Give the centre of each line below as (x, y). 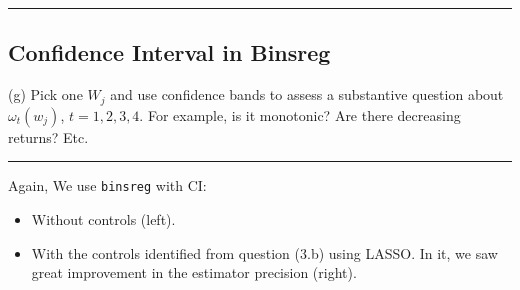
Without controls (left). (103, 218)
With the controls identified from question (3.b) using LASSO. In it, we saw (264, 252)
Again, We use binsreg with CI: (107, 185)
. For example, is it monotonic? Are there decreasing (300, 114)
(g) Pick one (45, 94)
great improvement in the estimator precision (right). (194, 272)
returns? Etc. (48, 136)
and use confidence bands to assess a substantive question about (307, 94)
